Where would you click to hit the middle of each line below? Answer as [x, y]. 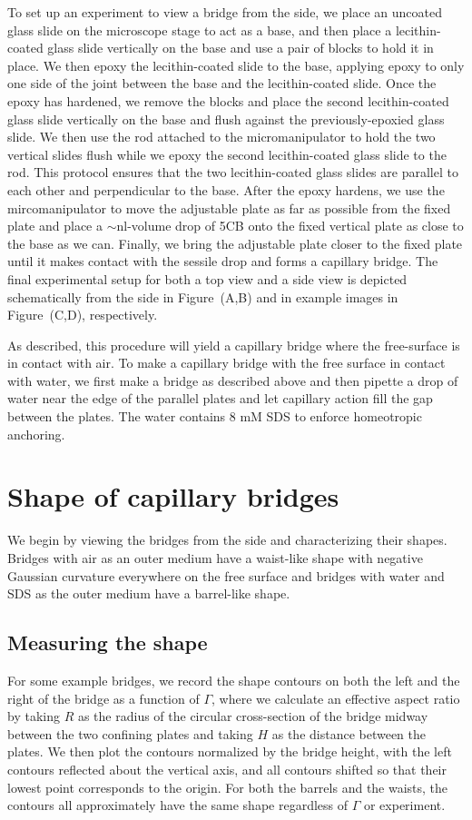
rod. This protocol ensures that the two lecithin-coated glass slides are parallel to [233, 172]
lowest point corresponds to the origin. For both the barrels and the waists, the [228, 787]
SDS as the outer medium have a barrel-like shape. [149, 593]
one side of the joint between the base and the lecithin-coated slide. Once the [222, 83]
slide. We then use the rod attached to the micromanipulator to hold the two [221, 137]
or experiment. [404, 805]
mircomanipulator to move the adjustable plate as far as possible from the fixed [229, 207]
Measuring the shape [108, 642]
